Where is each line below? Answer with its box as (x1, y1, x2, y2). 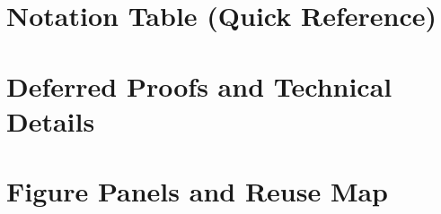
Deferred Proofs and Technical (6, 67, 392, 104)
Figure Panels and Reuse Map (6, 173, 389, 210)
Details (6, 102, 95, 139)
